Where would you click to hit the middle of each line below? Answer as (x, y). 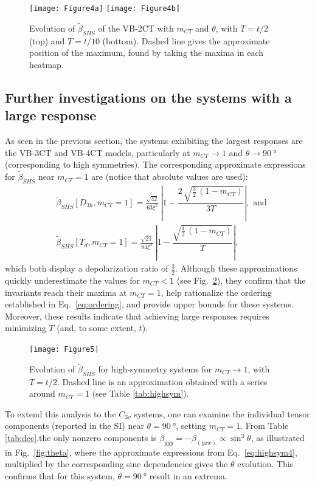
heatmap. (47, 64)
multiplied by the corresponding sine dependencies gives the (116, 464)
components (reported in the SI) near (74, 426)
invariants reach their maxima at (66, 292)
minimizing (26, 328)
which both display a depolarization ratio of (87, 268)
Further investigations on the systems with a (148, 97)
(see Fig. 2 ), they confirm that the (241, 280)
